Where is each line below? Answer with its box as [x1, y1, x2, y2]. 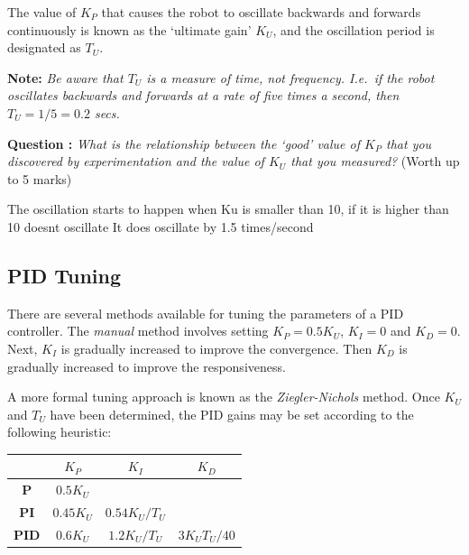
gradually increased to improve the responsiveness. [7, 356, 286, 375]
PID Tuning [7, 261, 122, 289]
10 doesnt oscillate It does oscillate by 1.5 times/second [7, 217, 314, 236]
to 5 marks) [7, 169, 72, 188]
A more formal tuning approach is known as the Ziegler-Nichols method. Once [7, 387, 440, 406]
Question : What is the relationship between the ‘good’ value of [7, 134, 361, 153]
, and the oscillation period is [272, 20, 435, 39]
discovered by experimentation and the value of [7, 152, 264, 171]
